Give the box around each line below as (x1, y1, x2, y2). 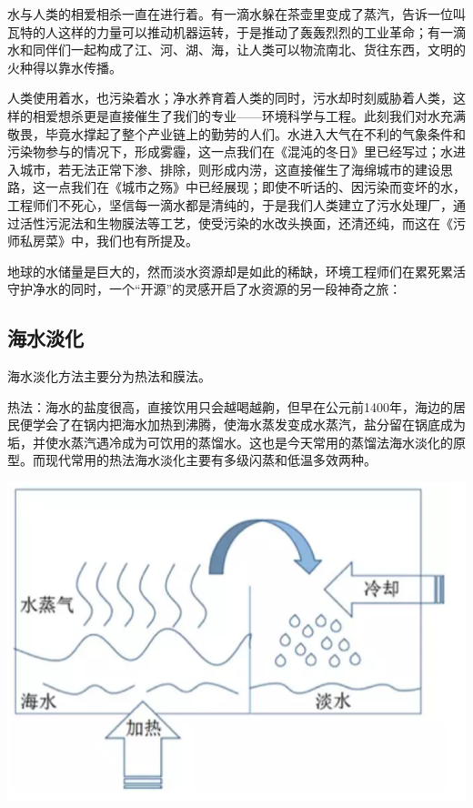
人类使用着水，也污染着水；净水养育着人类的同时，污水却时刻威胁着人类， (7, 88, 453, 107)
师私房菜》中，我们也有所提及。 (7, 231, 198, 250)
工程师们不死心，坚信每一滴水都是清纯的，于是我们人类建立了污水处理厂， (7, 195, 453, 214)
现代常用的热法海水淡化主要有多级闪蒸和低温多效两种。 (45, 450, 377, 470)
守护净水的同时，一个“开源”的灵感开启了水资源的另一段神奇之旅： (7, 279, 402, 298)
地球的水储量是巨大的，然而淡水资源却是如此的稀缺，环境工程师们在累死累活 (7, 261, 466, 280)
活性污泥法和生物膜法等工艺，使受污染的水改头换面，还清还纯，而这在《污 (19, 213, 466, 232)
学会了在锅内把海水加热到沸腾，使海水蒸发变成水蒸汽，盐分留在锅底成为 (32, 415, 466, 434)
